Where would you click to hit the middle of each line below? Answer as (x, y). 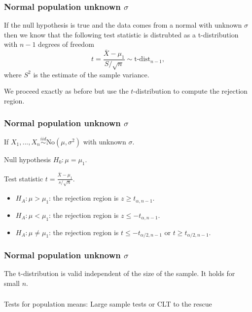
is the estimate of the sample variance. (91, 74)
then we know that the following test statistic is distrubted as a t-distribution (121, 34)
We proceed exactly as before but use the (66, 91)
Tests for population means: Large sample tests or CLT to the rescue (108, 304)
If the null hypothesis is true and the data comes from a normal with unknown (123, 25)
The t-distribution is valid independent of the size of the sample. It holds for (120, 273)
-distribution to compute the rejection (190, 91)
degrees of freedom (66, 44)
